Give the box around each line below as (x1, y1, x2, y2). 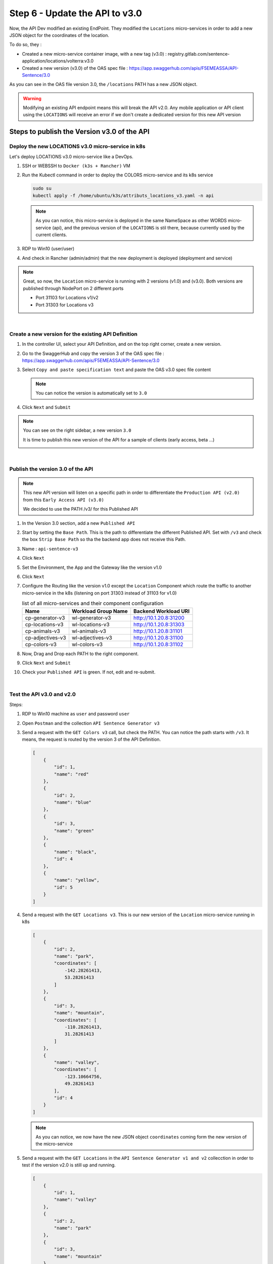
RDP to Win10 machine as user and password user (22, 711, 130, 717)
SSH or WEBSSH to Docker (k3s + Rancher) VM (22, 163, 131, 169)
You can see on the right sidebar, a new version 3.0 (23, 427, 131, 433)
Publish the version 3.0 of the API (9, 465, 94, 472)
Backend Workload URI (133, 607, 190, 614)
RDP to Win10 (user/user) (22, 246, 75, 252)
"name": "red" (54, 771, 89, 777)
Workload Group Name (71, 607, 128, 614)
